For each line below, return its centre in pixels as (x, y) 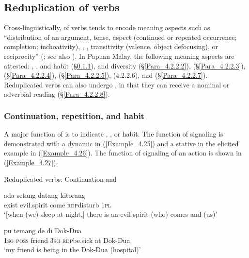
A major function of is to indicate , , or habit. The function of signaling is (114, 134)
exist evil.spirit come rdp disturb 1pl (58, 204)
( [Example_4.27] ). (31, 162)
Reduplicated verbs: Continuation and (60, 179)
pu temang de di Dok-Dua (43, 230)
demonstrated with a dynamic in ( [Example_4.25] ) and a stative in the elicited (121, 143)
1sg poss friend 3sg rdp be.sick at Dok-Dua (67, 240)
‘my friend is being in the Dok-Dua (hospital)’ (72, 249)
